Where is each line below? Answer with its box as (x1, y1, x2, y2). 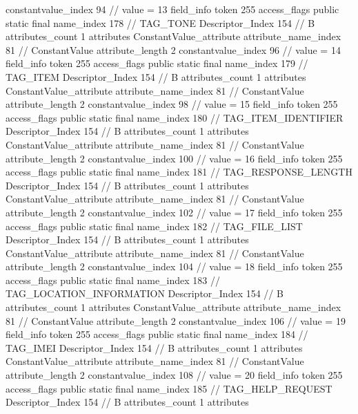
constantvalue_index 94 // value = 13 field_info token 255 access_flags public (6, 2, 339, 16)
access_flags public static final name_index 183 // (6, 272, 221, 287)
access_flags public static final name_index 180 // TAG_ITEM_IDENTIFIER (6, 110, 344, 124)
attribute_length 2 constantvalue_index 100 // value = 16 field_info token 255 (6, 151, 343, 165)
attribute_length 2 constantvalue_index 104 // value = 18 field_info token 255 (6, 259, 343, 274)
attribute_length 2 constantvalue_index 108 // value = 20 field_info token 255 (6, 368, 343, 382)
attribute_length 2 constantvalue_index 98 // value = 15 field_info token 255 (6, 97, 338, 111)
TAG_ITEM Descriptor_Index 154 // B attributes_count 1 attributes (6, 69, 306, 84)
